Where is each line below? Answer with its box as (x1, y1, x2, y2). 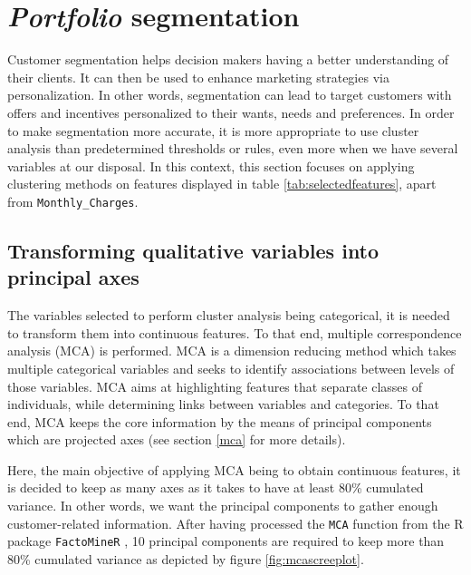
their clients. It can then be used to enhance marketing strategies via (7, 67, 389, 86)
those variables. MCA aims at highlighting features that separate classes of (7, 376, 423, 395)
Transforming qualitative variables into (7, 236, 380, 264)
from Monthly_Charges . (7, 191, 139, 210)
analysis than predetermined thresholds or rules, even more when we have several (7, 139, 458, 158)
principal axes (7, 263, 139, 291)
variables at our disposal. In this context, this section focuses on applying (7, 156, 415, 175)
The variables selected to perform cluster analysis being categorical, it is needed (7, 306, 450, 325)
